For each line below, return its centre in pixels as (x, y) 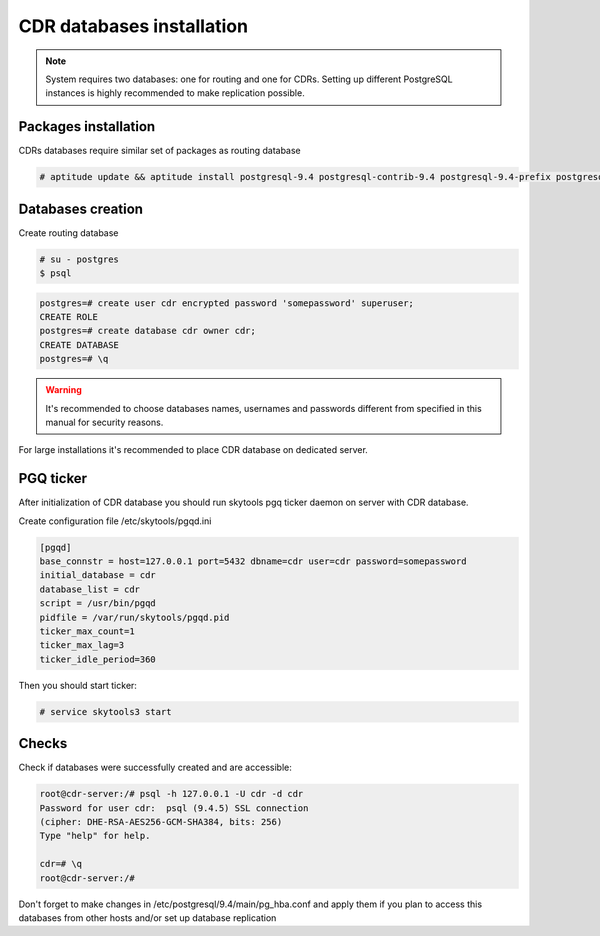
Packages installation (87, 126)
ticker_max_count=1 (87, 631)
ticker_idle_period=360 (98, 659)
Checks (43, 743)
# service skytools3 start (105, 711)
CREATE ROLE (69, 317)
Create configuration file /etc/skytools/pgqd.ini (115, 521)
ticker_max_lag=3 (82, 645)
